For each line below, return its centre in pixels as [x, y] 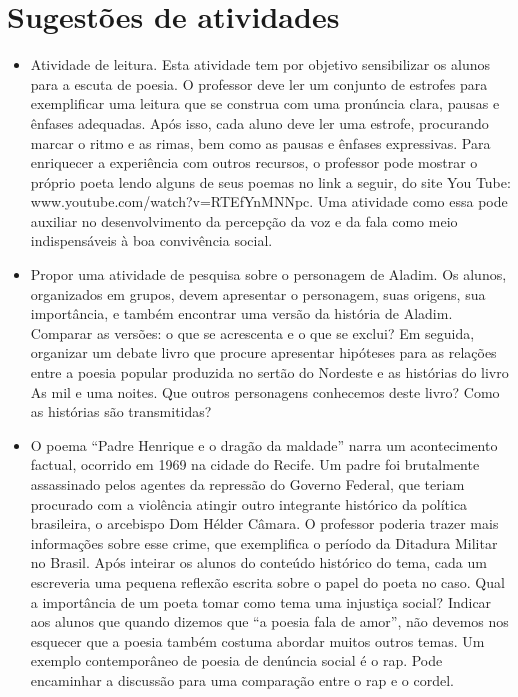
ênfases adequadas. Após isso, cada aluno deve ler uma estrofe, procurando [259, 122]
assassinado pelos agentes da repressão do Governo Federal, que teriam [247, 484]
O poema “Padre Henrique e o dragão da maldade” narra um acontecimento [264, 444]
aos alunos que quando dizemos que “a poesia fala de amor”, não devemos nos [269, 621]
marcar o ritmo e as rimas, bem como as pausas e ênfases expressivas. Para [260, 142]
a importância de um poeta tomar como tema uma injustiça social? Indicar [261, 601]
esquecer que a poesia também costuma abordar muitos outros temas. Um [257, 640]
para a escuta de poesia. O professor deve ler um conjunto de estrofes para [259, 83]
